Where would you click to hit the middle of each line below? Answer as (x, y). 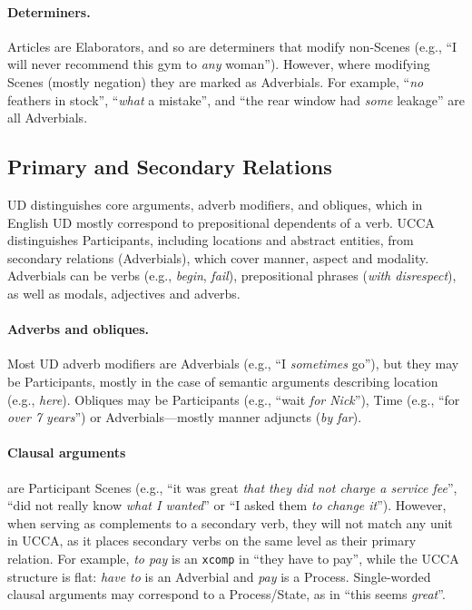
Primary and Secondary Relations (170, 167)
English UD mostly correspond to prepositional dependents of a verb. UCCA (221, 222)
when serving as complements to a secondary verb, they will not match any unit (230, 522)
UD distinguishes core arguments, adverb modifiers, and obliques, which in (215, 204)
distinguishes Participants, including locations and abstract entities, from (211, 240)
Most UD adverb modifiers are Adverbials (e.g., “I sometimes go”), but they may (233, 364)
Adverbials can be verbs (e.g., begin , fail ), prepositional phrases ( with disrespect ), (232, 275)
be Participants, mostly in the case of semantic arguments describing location (223, 381)
